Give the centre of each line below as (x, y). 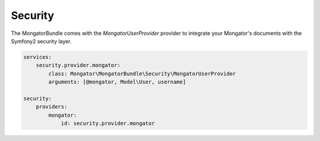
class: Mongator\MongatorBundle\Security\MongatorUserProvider (142, 73)
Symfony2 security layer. (41, 41)
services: (38, 57)
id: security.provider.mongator (108, 124)
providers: (52, 107)
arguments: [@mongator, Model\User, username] (117, 82)
